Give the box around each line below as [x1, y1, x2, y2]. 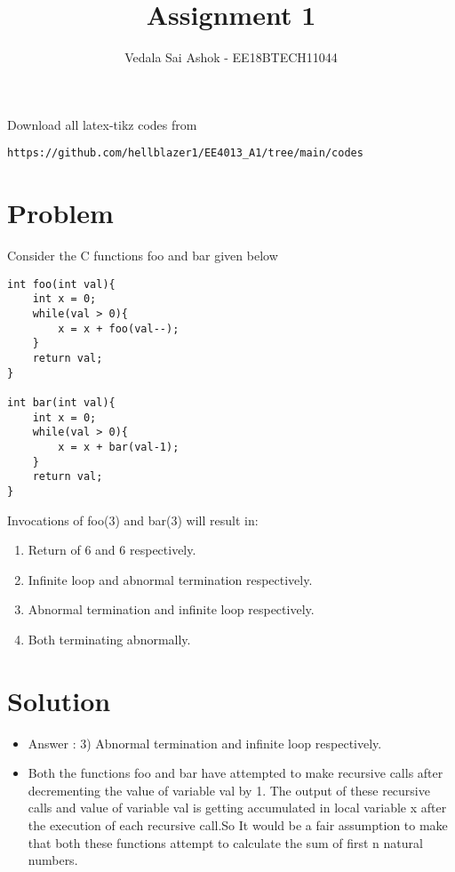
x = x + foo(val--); [58, 322, 180, 335]
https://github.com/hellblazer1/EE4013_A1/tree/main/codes [7, 147, 363, 160]
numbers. [28, 851, 78, 869]
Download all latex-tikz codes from [7, 115, 197, 133]
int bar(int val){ [7, 396, 116, 409]
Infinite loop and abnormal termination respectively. [28, 570, 313, 588]
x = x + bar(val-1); [58, 440, 180, 453]
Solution [7, 682, 111, 718]
